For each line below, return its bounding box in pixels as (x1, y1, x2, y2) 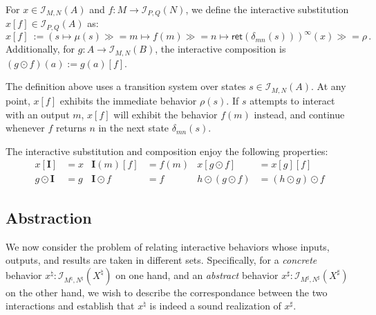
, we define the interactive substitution (185, 2, 349, 16)
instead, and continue (254, 107, 345, 121)
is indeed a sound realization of (149, 298, 281, 313)
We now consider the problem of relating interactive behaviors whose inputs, (6, 239, 330, 253)
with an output (6, 107, 70, 121)
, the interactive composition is (155, 42, 286, 56)
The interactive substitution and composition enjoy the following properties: (6, 143, 328, 158)
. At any (311, 79, 346, 93)
